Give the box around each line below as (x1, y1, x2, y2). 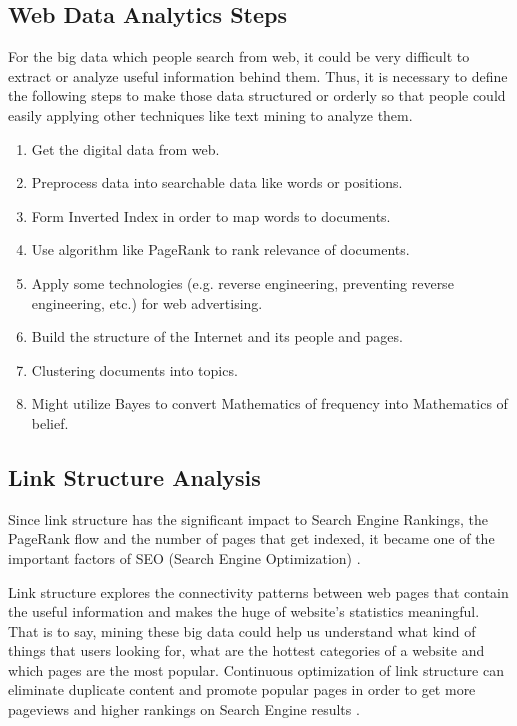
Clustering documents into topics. (31, 359, 238, 380)
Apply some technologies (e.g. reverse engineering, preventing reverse (31, 272, 454, 293)
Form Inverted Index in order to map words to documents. (31, 205, 391, 226)
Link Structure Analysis (8, 461, 261, 492)
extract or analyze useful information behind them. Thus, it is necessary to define (8, 65, 508, 86)
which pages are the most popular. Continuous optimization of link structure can (8, 659, 504, 680)
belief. (31, 412, 69, 433)
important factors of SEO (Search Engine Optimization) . (8, 547, 361, 568)
